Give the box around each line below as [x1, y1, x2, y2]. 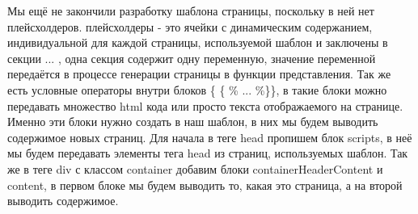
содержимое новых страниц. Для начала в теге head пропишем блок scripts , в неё [7, 128, 412, 145]
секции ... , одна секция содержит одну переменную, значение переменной [7, 49, 376, 66]
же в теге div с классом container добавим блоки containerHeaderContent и [7, 160, 383, 177]
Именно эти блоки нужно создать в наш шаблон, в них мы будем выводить [7, 113, 378, 130]
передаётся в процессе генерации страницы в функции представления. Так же [7, 65, 391, 82]
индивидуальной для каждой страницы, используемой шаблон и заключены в [7, 34, 388, 51]
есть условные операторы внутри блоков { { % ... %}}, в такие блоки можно [7, 81, 387, 98]
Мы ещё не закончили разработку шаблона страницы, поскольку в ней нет [7, 2, 374, 19]
